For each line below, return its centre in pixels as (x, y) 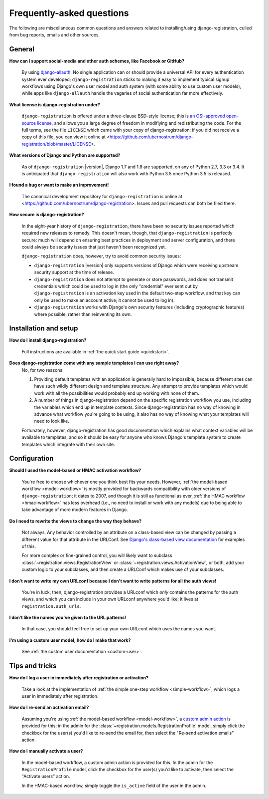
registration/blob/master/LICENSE (57, 144)
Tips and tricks (33, 666)
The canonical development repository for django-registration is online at (102, 196)
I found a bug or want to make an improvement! (59, 185)
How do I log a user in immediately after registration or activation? (79, 678)
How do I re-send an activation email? (49, 707)
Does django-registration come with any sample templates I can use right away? (94, 363)
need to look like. (52, 421)
